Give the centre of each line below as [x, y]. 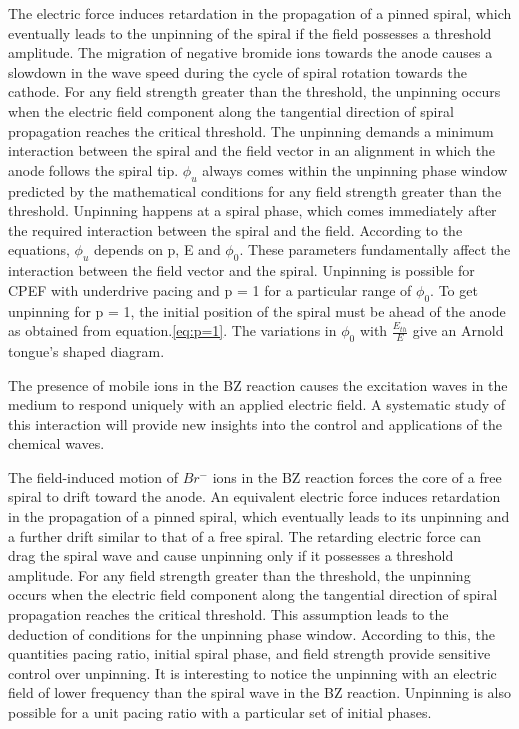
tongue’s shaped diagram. [86, 350]
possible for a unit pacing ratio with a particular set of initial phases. [220, 712]
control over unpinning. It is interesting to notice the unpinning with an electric [252, 672]
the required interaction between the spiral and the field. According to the [235, 229]
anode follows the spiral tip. [93, 169]
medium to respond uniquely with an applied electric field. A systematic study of [257, 404]
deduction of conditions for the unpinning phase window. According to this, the [251, 633]
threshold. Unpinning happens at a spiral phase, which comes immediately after [252, 210]
